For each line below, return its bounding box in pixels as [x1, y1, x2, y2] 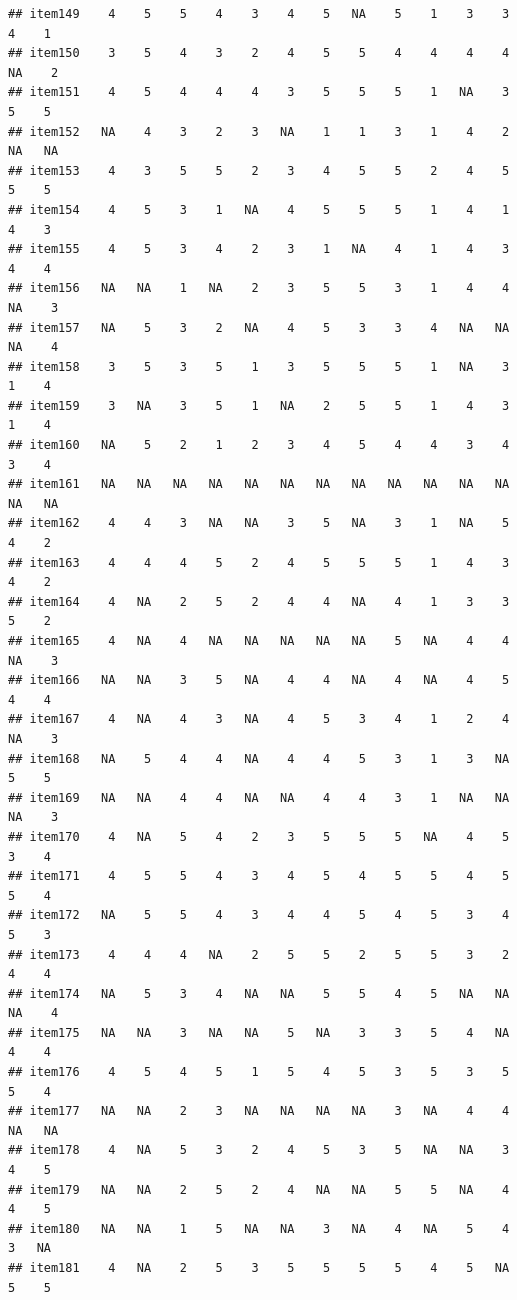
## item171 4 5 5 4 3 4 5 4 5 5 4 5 [8, 869, 510, 884]
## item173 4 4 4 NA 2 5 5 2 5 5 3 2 [8, 947, 510, 962]
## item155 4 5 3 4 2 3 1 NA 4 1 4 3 [8, 242, 510, 257]
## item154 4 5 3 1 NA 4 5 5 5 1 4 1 [8, 202, 510, 217]
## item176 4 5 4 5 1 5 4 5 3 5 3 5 [8, 1065, 510, 1080]
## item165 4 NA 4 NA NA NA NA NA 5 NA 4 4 [8, 634, 510, 648]
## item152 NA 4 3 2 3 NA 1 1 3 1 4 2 [8, 124, 510, 139]
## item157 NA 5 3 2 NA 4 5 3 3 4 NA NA [8, 320, 510, 335]
